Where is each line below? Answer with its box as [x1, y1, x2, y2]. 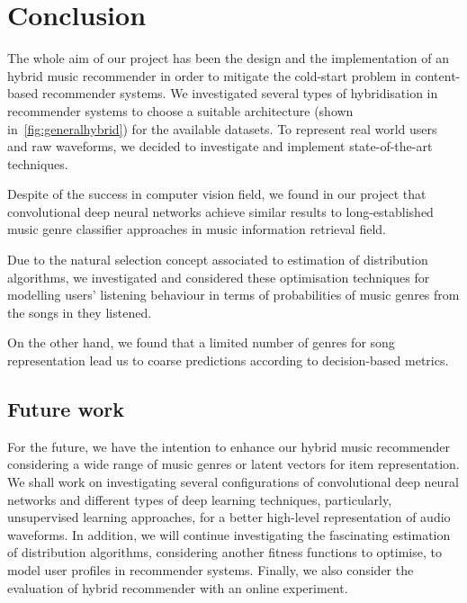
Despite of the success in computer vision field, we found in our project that [7, 184, 427, 203]
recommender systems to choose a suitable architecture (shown [7, 101, 354, 120]
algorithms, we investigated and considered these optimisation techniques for [7, 267, 430, 286]
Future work [7, 395, 125, 423]
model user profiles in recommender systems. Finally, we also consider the [7, 560, 414, 579]
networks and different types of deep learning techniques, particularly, [7, 490, 392, 508]
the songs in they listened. [7, 302, 152, 321]
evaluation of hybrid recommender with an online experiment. [7, 578, 348, 597]
